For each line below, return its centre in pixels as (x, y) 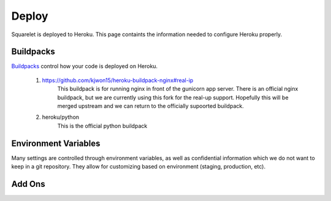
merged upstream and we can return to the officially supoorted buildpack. (151, 106)
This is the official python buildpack (102, 126)
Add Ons (28, 184)
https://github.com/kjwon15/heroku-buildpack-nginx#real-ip (118, 80)
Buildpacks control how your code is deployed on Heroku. (85, 66)
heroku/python (61, 117)
